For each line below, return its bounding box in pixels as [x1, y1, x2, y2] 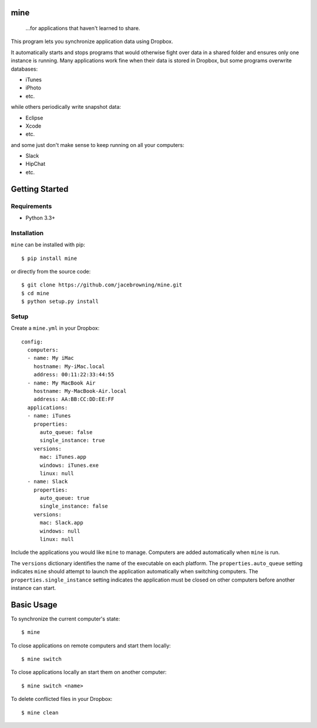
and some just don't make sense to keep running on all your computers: [11, 141, 184, 148]
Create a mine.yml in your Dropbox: [11, 325, 100, 332]
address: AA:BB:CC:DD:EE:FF [33, 396, 114, 403]
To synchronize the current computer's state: [11, 615, 120, 622]
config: [21, 338, 43, 345]
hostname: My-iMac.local [33, 363, 105, 370]
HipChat [25, 161, 46, 168]
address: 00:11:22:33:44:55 [33, 371, 114, 378]
